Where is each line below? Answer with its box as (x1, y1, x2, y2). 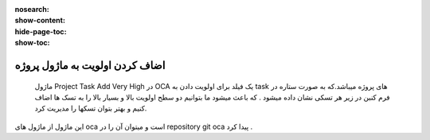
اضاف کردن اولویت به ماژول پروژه (14, 58, 166, 72)
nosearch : (14, 5, 49, 14)
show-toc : (14, 38, 50, 48)
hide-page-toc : (14, 26, 67, 36)
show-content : (14, 16, 65, 25)
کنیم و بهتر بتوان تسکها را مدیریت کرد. (34, 103, 147, 113)
